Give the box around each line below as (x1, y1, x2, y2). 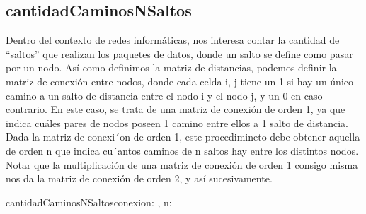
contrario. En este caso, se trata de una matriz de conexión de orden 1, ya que (6, 102, 345, 117)
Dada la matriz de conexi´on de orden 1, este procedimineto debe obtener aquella (6, 129, 360, 144)
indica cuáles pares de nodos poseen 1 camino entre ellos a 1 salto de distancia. (6, 115, 348, 130)
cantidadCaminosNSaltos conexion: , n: (6, 194, 172, 209)
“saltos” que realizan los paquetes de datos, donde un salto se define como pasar (6, 46, 353, 61)
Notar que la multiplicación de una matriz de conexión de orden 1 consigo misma (6, 157, 358, 172)
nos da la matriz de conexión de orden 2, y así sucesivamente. (6, 171, 273, 186)
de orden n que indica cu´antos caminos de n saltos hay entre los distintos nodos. (6, 143, 359, 157)
